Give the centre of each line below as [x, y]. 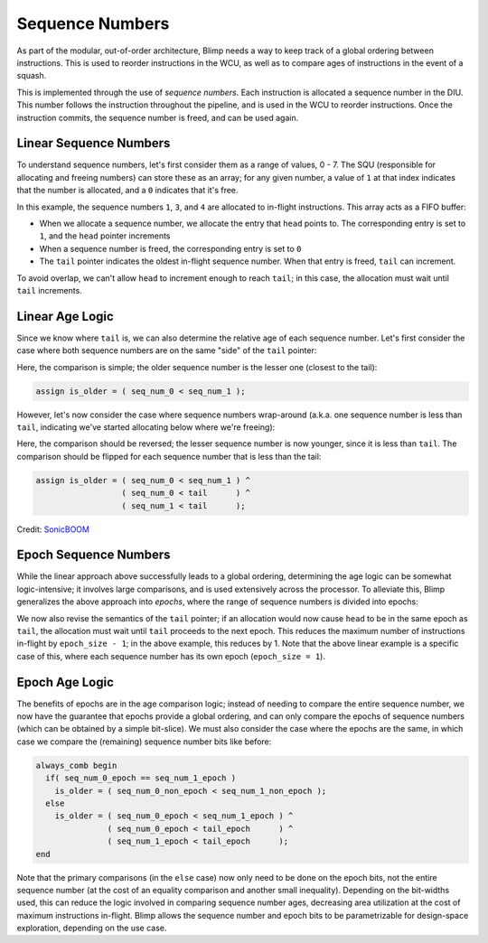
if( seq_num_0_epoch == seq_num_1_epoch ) [141, 778]
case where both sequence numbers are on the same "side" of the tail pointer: [167, 350]
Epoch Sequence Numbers [94, 555]
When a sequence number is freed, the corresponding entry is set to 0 [170, 248]
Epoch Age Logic [66, 682]
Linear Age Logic [66, 316]
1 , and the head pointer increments [105, 236]
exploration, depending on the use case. [92, 928]
